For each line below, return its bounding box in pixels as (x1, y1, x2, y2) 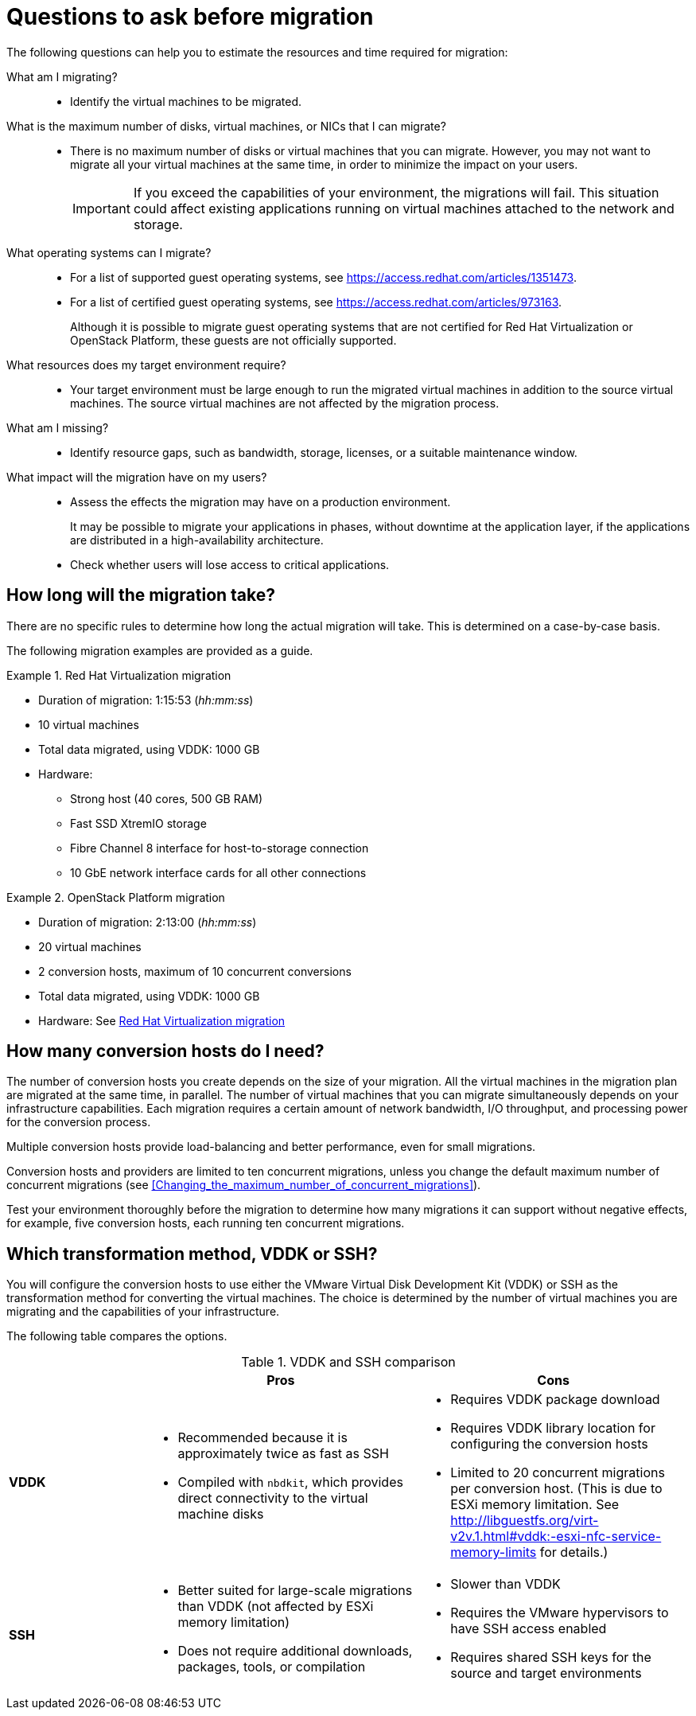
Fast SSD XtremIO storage (70, 816, 207, 830)
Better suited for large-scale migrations (177, 1582, 413, 1599)
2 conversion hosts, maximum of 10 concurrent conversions (38, 964, 352, 978)
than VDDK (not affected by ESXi (177, 1598, 374, 1615)
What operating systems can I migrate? (6, 245, 212, 259)
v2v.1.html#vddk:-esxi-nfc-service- (450, 1528, 662, 1545)
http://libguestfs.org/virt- (450, 1512, 599, 1529)
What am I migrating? (6, 69, 118, 84)
